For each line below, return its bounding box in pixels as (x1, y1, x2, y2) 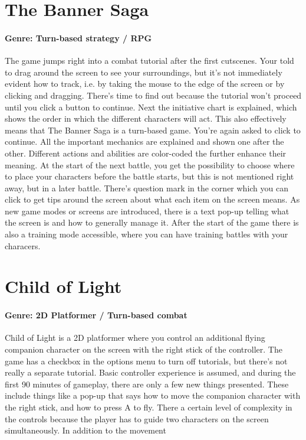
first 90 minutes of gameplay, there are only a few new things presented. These (5, 377, 289, 390)
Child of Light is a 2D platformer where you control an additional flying (5, 331, 265, 344)
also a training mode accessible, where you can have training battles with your (5, 228, 288, 240)
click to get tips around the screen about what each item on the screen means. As (5, 193, 300, 206)
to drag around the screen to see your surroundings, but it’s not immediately (5, 66, 282, 78)
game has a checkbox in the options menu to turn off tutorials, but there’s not (5, 354, 288, 367)
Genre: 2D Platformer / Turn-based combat (5, 309, 187, 321)
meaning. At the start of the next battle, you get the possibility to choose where (5, 158, 295, 171)
